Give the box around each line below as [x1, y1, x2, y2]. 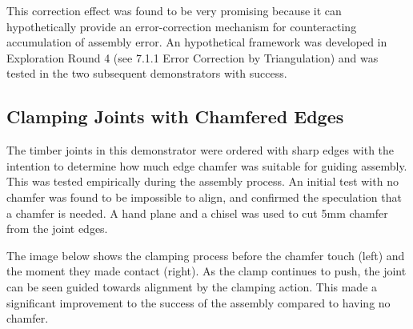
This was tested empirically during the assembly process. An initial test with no [6, 173, 399, 190]
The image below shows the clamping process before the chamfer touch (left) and [6, 247, 405, 263]
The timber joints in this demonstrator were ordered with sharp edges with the [6, 142, 395, 158]
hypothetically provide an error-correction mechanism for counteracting [6, 18, 357, 34]
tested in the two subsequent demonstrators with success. [6, 65, 287, 82]
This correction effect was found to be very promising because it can [6, 2, 342, 18]
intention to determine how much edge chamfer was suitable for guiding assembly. [6, 157, 407, 174]
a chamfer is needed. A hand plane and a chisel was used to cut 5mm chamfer [6, 204, 388, 221]
